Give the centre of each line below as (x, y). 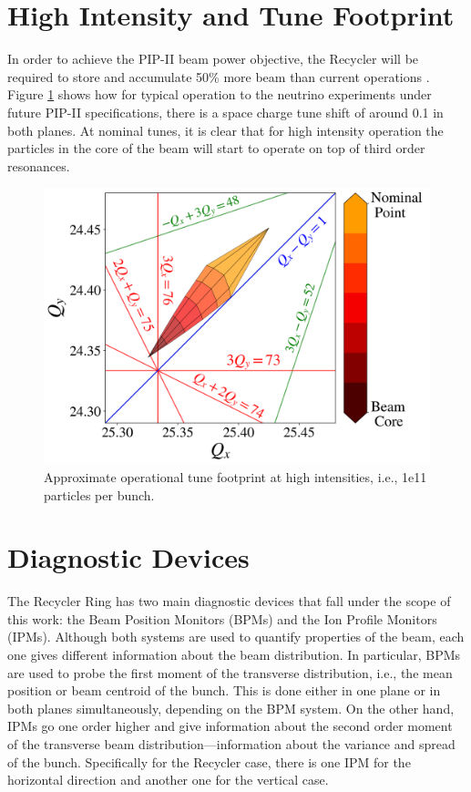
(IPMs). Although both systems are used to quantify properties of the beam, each (236, 637)
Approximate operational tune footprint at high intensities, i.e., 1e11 (235, 476)
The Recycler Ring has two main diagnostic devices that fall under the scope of (229, 601)
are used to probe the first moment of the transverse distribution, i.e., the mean (230, 672)
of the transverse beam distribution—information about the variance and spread (231, 744)
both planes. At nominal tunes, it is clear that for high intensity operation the (225, 130)
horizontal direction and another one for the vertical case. (168, 780)
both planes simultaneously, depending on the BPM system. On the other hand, (231, 708)
